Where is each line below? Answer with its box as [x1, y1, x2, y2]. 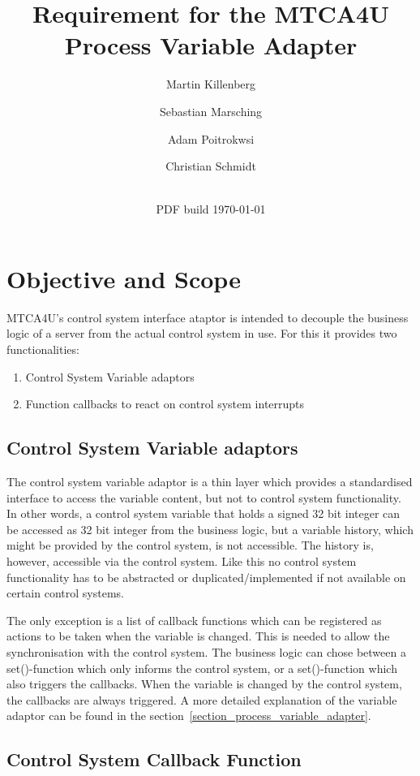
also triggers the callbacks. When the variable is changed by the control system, [6, 675, 402, 692]
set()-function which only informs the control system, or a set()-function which [6, 659, 397, 676]
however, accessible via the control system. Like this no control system [6, 552, 357, 569]
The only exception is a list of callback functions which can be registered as [6, 611, 382, 628]
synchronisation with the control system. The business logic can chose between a [6, 643, 406, 660]
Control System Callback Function [6, 747, 302, 772]
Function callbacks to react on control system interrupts [25, 395, 305, 412]
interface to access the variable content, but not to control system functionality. [6, 489, 401, 506]
